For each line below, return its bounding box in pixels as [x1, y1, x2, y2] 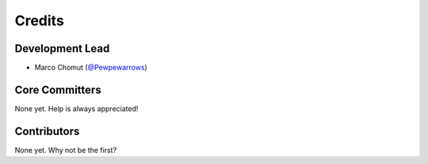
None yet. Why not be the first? [14, 145, 117, 155]
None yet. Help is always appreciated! [14, 103, 139, 114]
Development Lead [14, 42, 110, 55]
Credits [14, 12, 65, 29]
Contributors [14, 125, 80, 138]
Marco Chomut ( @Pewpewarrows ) [34, 63, 148, 73]
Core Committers [14, 83, 102, 96]
